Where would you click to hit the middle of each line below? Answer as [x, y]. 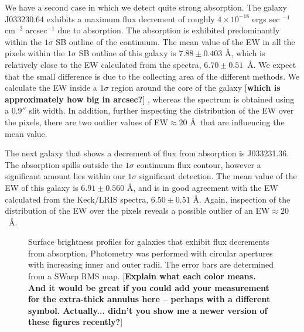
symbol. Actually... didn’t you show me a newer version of [148, 310]
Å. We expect [272, 64]
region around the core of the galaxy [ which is [196, 88]
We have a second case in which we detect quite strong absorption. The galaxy [146, 7]
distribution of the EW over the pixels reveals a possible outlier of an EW [137, 211]
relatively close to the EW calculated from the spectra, [103, 64]
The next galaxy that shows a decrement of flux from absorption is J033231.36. [147, 153]
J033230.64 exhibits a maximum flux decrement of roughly [110, 18]
